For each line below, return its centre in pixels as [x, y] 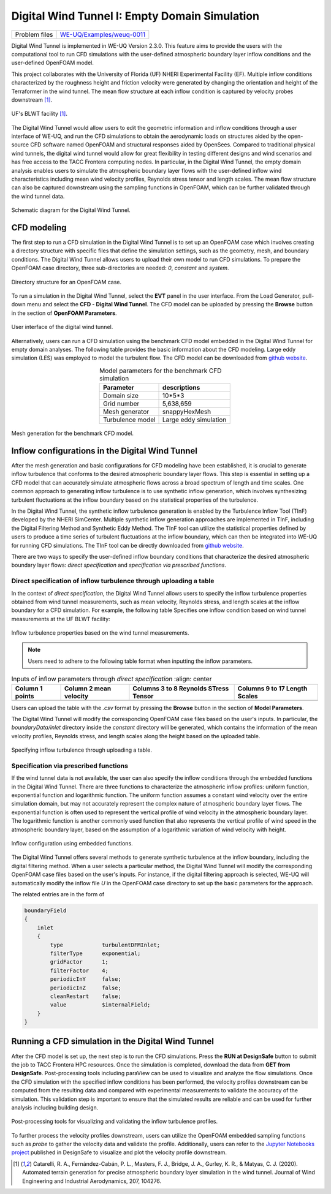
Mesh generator [126, 412]
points [25, 696]
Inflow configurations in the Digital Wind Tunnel [104, 451]
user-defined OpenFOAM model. [53, 63]
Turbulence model [129, 420]
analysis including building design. [55, 1107]
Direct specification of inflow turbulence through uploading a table [113, 581]
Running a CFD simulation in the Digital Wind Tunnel [113, 1041]
